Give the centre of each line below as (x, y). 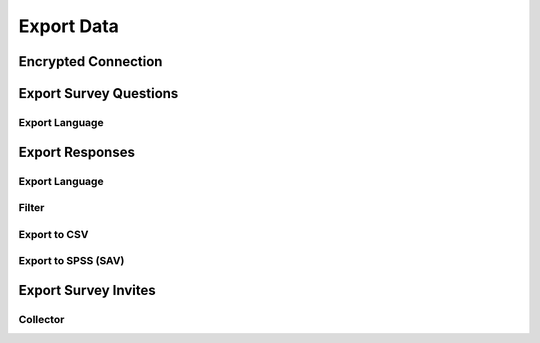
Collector (41, 319)
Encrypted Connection (90, 61)
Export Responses (76, 151)
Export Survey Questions (98, 93)
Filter (31, 208)
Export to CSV (53, 234)
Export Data (69, 26)
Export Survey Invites (87, 290)
